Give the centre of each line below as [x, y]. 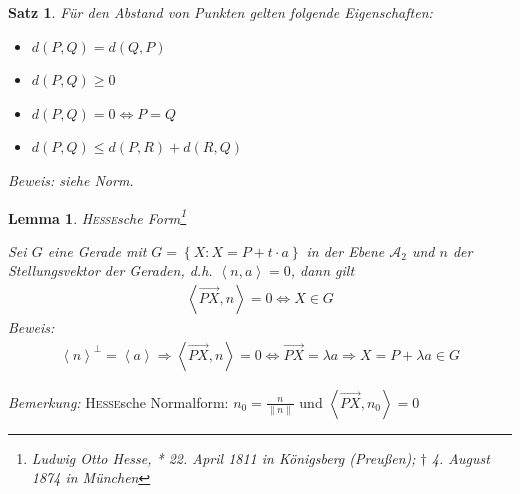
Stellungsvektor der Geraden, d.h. [110, 270]
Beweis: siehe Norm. [71, 179]
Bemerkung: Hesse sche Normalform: [118, 401]
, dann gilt [322, 270]
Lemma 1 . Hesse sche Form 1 [97, 216]
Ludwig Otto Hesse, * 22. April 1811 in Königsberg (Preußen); [223, 457]
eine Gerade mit [97, 250]
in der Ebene [345, 250]
